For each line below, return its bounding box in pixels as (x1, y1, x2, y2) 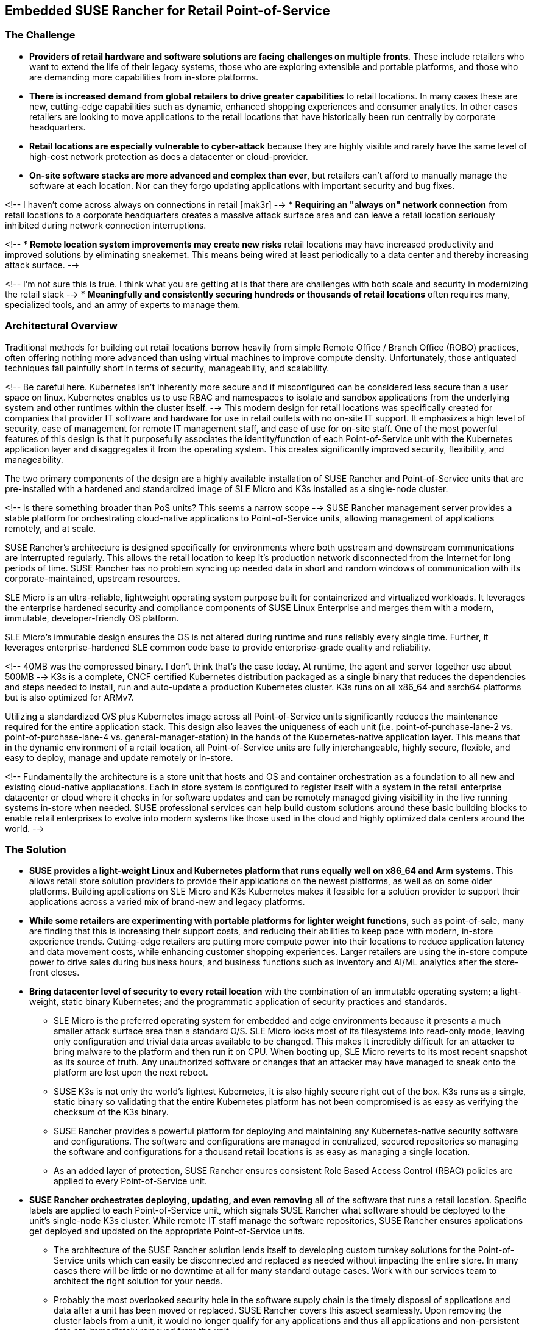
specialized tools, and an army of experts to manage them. (5, 299, 241, 310)
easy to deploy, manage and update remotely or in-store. (5, 752, 233, 763)
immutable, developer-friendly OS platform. (5, 612, 179, 623)
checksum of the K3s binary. (54, 1107, 169, 1118)
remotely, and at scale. (5, 523, 96, 534)
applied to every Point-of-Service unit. (54, 1176, 208, 1187)
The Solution (5, 843, 66, 856)
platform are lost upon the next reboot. (54, 1067, 208, 1078)
